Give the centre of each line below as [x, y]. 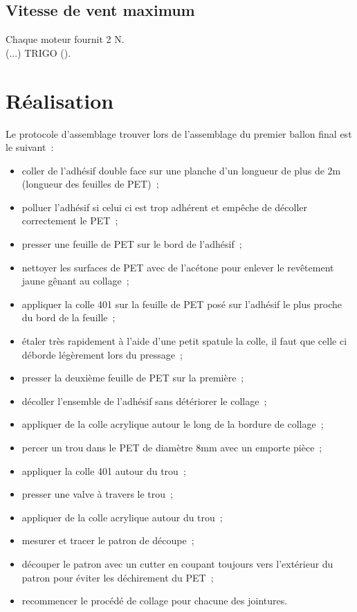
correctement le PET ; [70, 220]
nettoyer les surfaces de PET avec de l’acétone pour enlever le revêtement [178, 267]
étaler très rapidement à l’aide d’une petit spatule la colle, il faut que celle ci [184, 341]
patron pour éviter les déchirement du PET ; [118, 577]
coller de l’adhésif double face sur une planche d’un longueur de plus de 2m [181, 170]
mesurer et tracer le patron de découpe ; [108, 540]
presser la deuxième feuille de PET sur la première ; [133, 378]
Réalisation [60, 100]
